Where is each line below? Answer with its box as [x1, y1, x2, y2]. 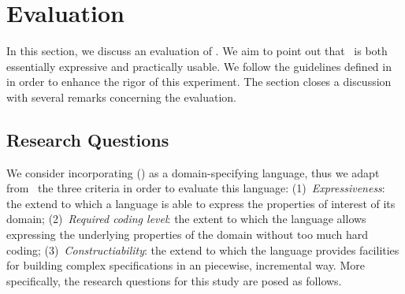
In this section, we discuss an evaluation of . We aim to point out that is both [6, 43, 388, 59]
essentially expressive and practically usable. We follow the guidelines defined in [6, 58, 392, 74]
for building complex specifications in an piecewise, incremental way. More [6, 257, 365, 274]
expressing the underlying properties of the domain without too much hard [6, 226, 368, 243]
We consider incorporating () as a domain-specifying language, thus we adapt [6, 164, 380, 180]
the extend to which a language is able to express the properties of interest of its [6, 195, 396, 211]
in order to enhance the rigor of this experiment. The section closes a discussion [6, 73, 392, 90]
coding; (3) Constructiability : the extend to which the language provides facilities [6, 241, 399, 258]
